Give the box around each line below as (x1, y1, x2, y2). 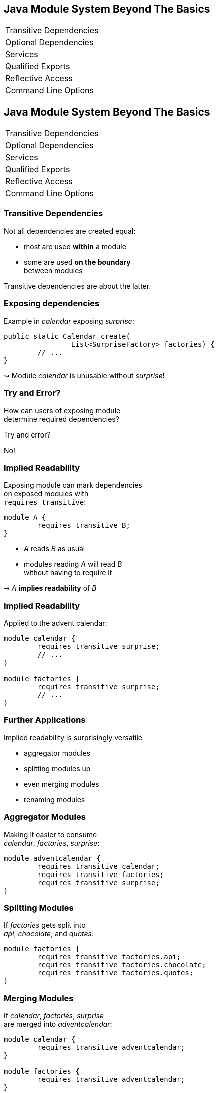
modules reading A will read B (24, 560, 122, 569)
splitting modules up (24, 764, 91, 773)
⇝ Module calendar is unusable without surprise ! (4, 371, 165, 380)
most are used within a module (24, 242, 126, 251)
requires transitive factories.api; (37, 953, 181, 961)
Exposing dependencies (4, 298, 100, 309)
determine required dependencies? (4, 414, 119, 423)
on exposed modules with (4, 489, 89, 498)
